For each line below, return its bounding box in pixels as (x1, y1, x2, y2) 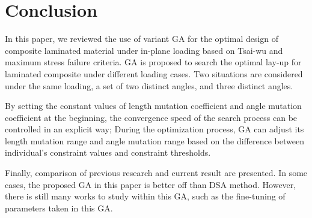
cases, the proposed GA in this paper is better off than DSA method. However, (5, 178, 296, 190)
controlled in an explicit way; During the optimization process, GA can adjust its (5, 123, 304, 135)
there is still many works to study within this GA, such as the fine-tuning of (5, 190, 286, 202)
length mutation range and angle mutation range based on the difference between (5, 134, 304, 147)
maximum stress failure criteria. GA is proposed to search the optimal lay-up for (5, 56, 302, 68)
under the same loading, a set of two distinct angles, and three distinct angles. (5, 79, 293, 92)
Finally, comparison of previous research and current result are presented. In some (5, 166, 308, 179)
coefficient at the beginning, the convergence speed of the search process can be (5, 111, 298, 123)
